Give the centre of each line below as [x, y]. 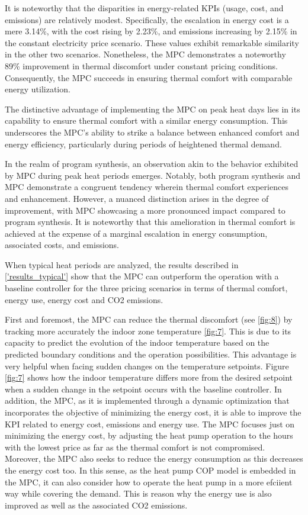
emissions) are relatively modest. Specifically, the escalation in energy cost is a [147, 19]
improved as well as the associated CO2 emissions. [96, 505]
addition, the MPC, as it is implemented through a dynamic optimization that [147, 400]
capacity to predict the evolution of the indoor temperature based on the [137, 342]
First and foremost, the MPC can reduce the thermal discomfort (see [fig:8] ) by [149, 319]
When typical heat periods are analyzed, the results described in [122, 264]
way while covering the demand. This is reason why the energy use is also [138, 493]
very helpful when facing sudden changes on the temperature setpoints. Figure [147, 366]
